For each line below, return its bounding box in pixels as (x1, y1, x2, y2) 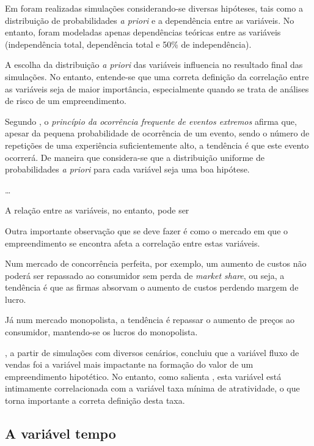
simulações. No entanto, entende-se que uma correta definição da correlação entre (5, 70, 309, 83)
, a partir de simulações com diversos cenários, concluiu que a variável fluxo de (5, 346, 299, 359)
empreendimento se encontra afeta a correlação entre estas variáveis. (5, 236, 260, 249)
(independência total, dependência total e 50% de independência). (5, 37, 252, 50)
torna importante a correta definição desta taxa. (5, 394, 185, 407)
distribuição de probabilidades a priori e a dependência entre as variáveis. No (5, 13, 294, 26)
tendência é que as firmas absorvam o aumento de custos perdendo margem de (5, 281, 299, 294)
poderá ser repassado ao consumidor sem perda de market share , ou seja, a (5, 269, 285, 281)
